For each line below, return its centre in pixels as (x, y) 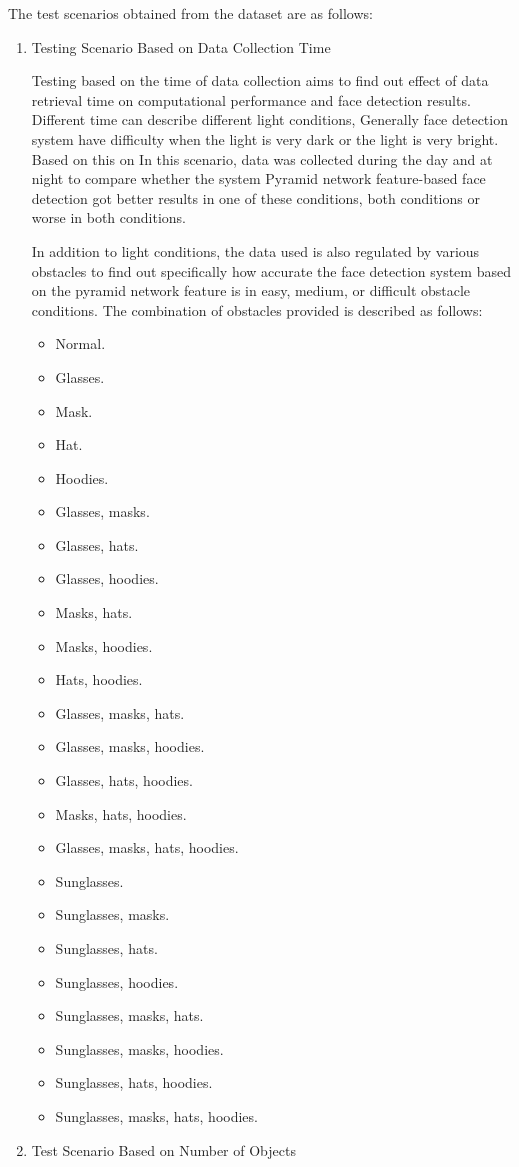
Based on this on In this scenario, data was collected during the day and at (262, 158)
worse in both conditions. (109, 217)
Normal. (80, 343)
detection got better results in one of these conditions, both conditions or (255, 197)
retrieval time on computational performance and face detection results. (251, 99)
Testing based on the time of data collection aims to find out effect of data (260, 80)
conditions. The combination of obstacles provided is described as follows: (257, 309)
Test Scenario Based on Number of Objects (163, 1149)
